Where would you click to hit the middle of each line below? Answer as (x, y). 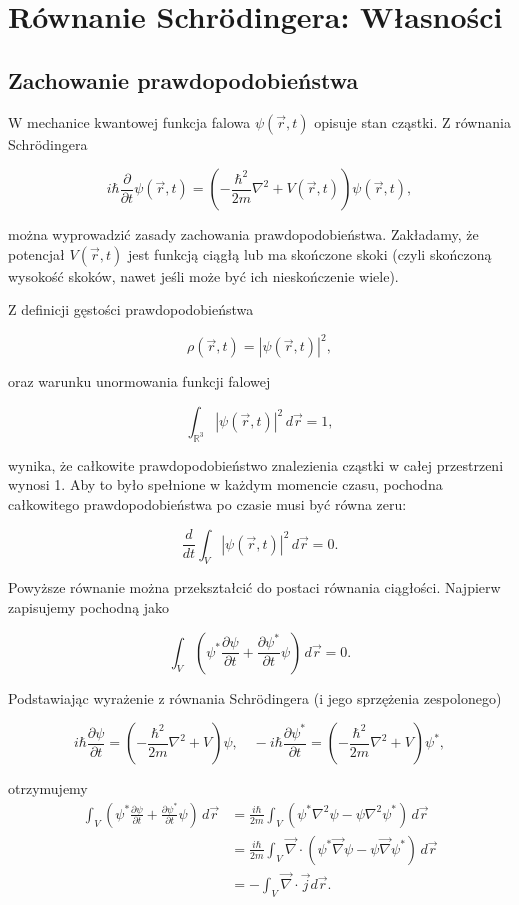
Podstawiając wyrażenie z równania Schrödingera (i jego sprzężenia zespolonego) (255, 697)
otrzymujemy (48, 788)
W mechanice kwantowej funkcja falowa (129, 121)
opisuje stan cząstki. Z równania (412, 121)
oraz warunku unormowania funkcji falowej (139, 381)
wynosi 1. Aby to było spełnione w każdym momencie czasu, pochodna (225, 484)
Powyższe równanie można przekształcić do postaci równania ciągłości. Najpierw (254, 587)
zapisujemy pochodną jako (89, 607)
